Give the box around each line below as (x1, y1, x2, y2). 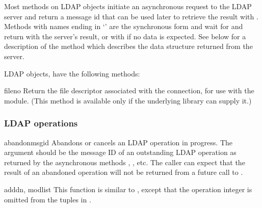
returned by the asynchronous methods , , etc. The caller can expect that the (4, 157, 245, 167)
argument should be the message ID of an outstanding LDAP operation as (4, 147, 237, 158)
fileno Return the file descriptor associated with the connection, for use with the (4, 85, 254, 96)
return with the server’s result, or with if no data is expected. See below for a (4, 31, 246, 41)
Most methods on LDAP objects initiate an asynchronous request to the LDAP (4, 1, 252, 11)
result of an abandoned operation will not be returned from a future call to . (4, 167, 243, 177)
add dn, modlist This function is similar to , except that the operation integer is (4, 184, 252, 194)
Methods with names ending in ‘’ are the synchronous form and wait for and (4, 21, 243, 32)
